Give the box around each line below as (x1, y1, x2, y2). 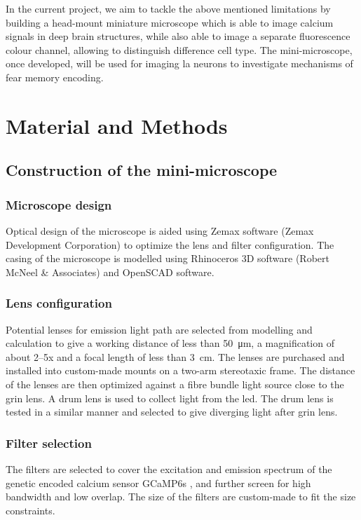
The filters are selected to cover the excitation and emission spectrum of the (6, 461, 332, 476)
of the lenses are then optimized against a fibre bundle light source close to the (6, 376, 344, 391)
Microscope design (6, 196, 112, 213)
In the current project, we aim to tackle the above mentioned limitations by (6, 1, 331, 15)
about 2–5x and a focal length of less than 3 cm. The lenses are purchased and (6, 349, 345, 364)
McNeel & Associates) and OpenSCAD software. (6, 264, 214, 279)
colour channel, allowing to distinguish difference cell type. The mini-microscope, (6, 42, 353, 57)
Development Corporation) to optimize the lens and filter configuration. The (6, 237, 334, 252)
